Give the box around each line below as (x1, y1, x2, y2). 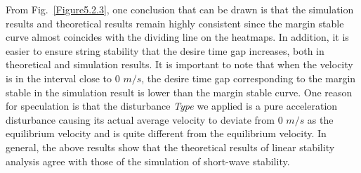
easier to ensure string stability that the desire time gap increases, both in (6, 43, 324, 58)
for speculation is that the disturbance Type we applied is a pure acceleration (6, 98, 338, 113)
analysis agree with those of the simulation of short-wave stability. (6, 153, 290, 168)
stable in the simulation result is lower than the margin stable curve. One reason (6, 84, 353, 99)
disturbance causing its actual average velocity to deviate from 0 (6, 112, 283, 127)
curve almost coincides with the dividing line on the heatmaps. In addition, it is (6, 30, 349, 44)
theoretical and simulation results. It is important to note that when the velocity (6, 57, 353, 72)
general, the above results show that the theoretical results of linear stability (6, 139, 335, 154)
